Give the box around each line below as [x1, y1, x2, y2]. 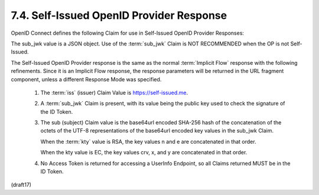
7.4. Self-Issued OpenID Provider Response [11, 9, 227, 22]
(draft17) [11, 181, 32, 189]
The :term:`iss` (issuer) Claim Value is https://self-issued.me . [40, 89, 188, 96]
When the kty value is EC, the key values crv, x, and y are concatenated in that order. [40, 149, 248, 156]
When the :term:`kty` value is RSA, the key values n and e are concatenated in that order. [40, 138, 256, 145]
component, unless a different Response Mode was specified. [11, 75, 162, 82]
